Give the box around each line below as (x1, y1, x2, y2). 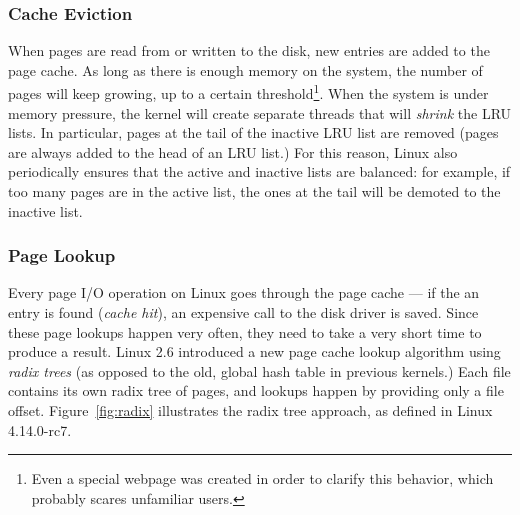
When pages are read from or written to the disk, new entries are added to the (8, 40, 490, 61)
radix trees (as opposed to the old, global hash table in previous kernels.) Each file (8, 360, 511, 381)
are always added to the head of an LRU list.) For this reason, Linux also (8, 141, 458, 162)
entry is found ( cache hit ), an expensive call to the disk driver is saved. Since (8, 302, 479, 323)
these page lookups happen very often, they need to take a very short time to (8, 321, 482, 342)
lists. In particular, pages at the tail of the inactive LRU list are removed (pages (8, 122, 499, 143)
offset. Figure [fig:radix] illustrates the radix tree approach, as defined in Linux (8, 400, 493, 420)
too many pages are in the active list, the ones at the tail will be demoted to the (8, 181, 501, 202)
